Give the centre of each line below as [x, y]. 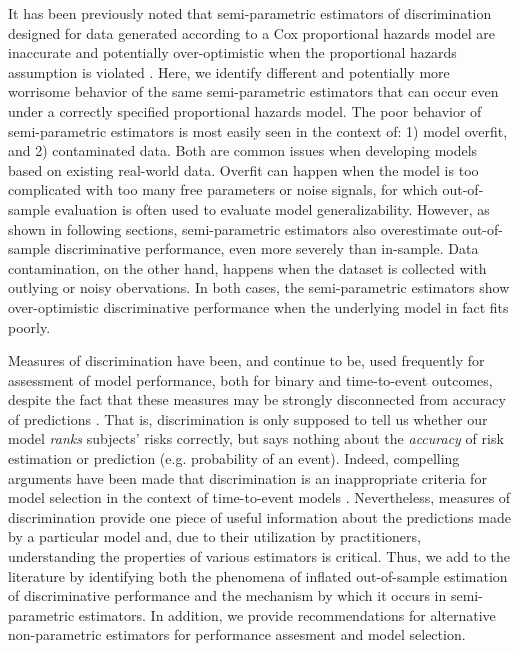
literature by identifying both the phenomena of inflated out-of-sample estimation [258, 575]
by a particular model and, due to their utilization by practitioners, [214, 536]
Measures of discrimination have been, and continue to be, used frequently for [246, 360]
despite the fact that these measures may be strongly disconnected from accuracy [257, 399]
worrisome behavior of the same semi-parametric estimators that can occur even [253, 91]
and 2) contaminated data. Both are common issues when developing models [243, 150]
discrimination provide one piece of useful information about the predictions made [259, 516]
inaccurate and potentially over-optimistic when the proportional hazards [232, 52]
